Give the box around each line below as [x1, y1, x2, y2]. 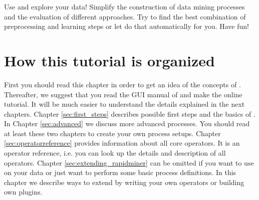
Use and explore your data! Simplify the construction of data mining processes [4, 1, 245, 11]
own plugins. [4, 187, 43, 197]
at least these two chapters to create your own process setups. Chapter [4, 128, 221, 138]
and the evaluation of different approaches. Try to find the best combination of [4, 11, 246, 21]
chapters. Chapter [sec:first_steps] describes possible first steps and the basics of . [4, 108, 255, 119]
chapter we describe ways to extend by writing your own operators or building [4, 177, 244, 187]
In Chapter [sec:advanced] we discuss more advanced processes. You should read [4, 118, 250, 129]
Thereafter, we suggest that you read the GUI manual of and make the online [4, 89, 242, 99]
